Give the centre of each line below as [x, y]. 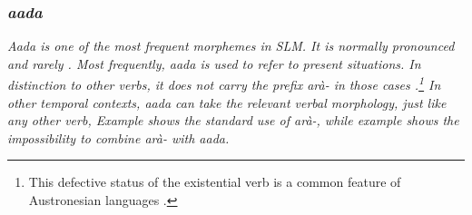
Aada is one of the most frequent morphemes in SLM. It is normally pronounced [231, 46]
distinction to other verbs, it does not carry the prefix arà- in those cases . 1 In [224, 83]
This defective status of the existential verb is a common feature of [215, 182]
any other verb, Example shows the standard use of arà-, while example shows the [233, 120]
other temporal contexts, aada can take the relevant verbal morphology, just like [227, 102]
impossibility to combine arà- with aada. [118, 137]
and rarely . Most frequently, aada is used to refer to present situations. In [214, 63]
